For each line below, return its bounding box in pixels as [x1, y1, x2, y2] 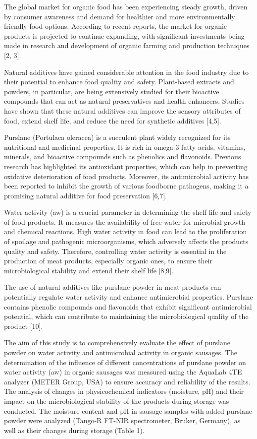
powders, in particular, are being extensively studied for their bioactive [4, 86, 219, 96]
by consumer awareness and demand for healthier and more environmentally [4, 11, 235, 21]
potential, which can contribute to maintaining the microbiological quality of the [4, 311, 249, 321]
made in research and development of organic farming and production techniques [4, 40, 250, 51]
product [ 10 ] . [4, 320, 43, 331]
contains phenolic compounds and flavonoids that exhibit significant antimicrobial [4, 301, 252, 312]
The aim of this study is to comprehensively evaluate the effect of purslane [4, 337, 230, 348]
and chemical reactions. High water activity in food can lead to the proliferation [4, 226, 247, 237]
